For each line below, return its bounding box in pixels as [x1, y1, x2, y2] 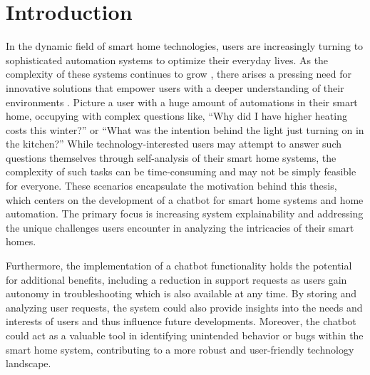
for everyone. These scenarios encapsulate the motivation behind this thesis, [6, 178, 337, 193]
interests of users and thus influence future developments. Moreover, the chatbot [6, 314, 356, 329]
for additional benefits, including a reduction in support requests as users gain [6, 272, 347, 287]
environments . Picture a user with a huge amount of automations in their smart [6, 94, 358, 109]
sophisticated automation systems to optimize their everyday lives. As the [6, 52, 329, 67]
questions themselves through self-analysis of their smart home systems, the [6, 150, 336, 165]
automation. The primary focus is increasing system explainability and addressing [6, 206, 364, 221]
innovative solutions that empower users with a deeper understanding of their [6, 80, 344, 95]
